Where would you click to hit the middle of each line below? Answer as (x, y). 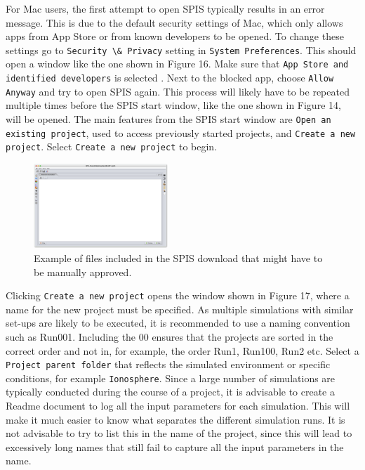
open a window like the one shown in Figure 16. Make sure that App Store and (177, 64)
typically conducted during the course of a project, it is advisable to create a (170, 392)
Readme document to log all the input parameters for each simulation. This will (178, 406)
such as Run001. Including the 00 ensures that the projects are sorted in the (170, 336)
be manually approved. (83, 272)
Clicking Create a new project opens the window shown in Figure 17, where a (178, 295)
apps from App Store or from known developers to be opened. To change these (175, 36)
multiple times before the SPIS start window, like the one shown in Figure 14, (173, 105)
